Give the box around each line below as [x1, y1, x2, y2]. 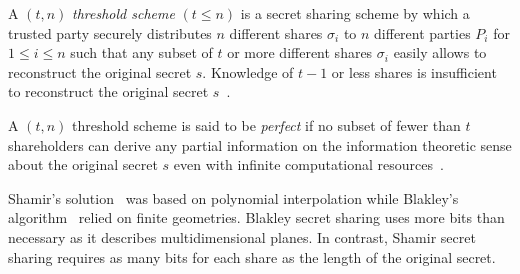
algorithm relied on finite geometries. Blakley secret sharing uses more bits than [8, 207, 505, 228]
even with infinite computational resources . [173, 154, 444, 175]
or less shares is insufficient [331, 61, 497, 82]
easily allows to [393, 42, 487, 63]
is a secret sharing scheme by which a [240, 3, 470, 23]
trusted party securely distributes [8, 22, 212, 43]
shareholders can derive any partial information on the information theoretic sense [8, 134, 512, 155]
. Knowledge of [202, 61, 294, 82]
